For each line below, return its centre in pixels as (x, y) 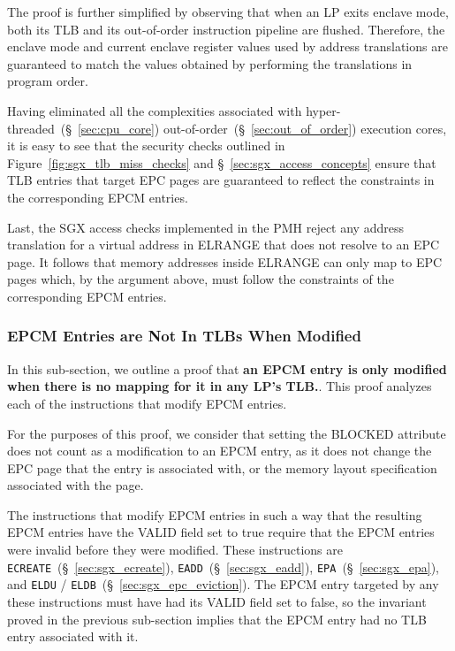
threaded (31, 128)
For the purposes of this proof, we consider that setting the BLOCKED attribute (227, 433)
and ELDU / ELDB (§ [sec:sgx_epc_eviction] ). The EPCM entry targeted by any (223, 584)
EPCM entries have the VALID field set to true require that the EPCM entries (221, 532)
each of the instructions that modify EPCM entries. (147, 403)
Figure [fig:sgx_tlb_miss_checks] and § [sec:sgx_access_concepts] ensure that (222, 162)
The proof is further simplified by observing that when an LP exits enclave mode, (228, 11)
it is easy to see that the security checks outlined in (146, 146)
